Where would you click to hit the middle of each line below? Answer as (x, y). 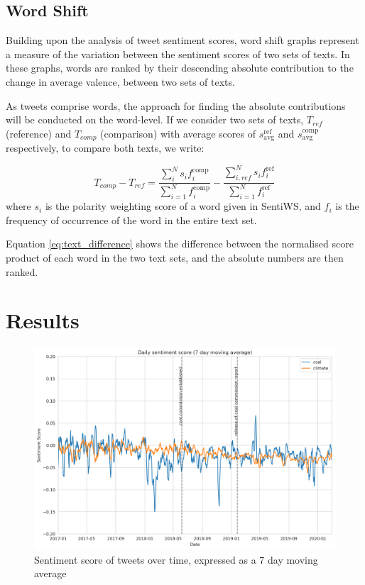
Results (43, 320)
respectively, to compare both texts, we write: (105, 148)
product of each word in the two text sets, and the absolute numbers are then (175, 258)
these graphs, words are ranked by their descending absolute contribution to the (180, 68)
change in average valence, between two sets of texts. (120, 81)
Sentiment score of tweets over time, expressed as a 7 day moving (176, 559)
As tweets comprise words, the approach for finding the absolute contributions (176, 105)
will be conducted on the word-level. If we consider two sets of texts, (155, 119)
